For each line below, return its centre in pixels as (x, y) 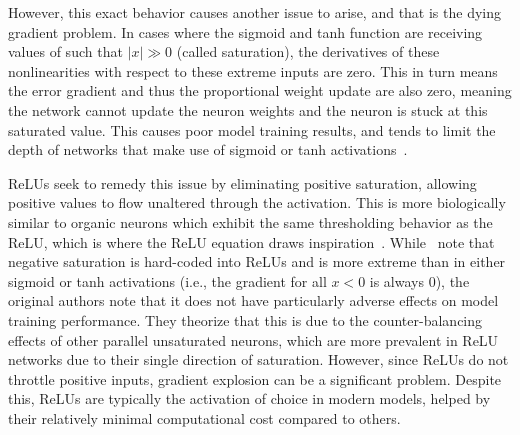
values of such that (65, 51)
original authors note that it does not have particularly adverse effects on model (253, 300)
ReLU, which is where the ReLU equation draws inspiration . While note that (251, 241)
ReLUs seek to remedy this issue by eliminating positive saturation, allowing (242, 182)
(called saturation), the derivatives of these (308, 51)
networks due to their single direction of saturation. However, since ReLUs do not (258, 359)
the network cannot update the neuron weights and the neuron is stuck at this (248, 109)
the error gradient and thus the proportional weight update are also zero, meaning (260, 90)
